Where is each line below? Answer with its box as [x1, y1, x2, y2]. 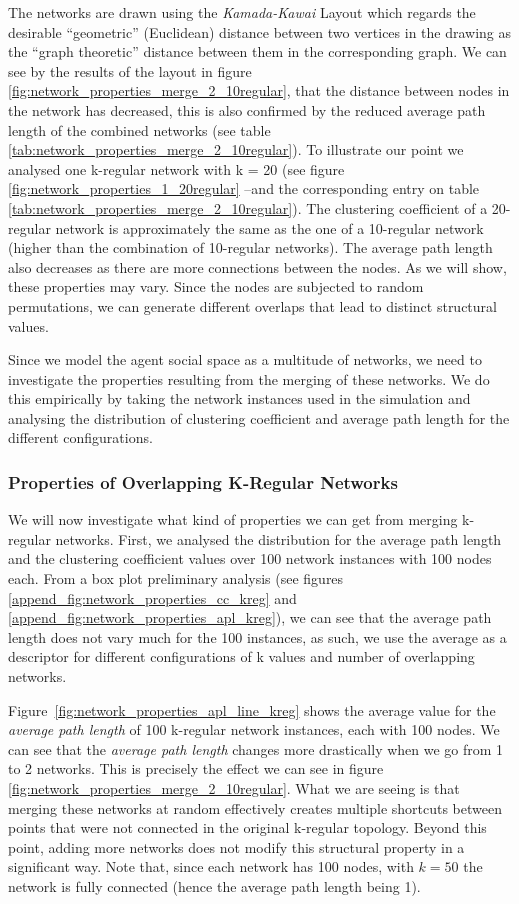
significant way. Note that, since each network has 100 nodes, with [8, 856, 414, 877]
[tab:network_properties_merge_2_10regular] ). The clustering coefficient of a [8, 197, 488, 218]
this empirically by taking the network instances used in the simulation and [8, 388, 471, 409]
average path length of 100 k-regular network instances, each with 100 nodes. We [8, 719, 500, 740]
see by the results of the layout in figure [8, 60, 252, 81]
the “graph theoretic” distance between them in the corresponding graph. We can [8, 41, 507, 62]
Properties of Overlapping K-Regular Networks [8, 469, 398, 494]
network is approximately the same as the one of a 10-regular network [55, 217, 484, 238]
